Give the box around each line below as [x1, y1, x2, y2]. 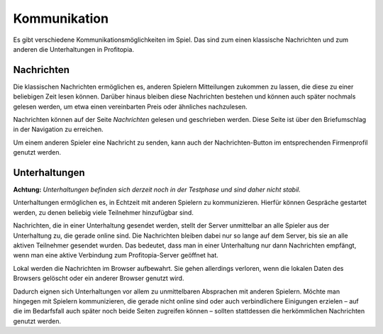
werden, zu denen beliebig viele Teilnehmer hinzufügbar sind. [13, 208, 194, 216]
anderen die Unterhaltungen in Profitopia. [13, 45, 135, 53]
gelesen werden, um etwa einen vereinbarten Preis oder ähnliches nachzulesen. [13, 102, 248, 111]
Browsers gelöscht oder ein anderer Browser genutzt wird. [13, 274, 184, 283]
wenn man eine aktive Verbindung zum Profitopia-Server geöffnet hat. [13, 251, 219, 260]
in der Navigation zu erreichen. [13, 125, 104, 134]
